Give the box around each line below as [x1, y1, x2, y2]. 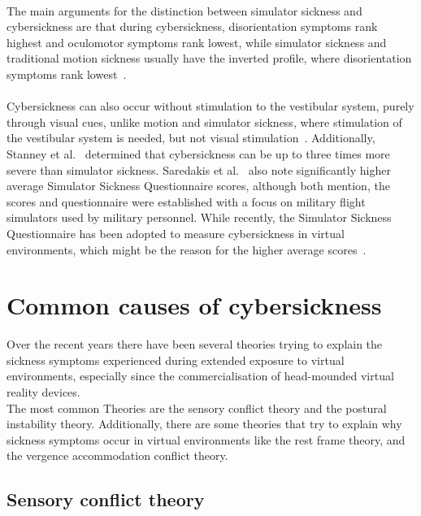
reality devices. [7, 384, 80, 400]
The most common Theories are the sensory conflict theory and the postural [7, 399, 387, 416]
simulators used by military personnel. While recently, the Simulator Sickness [7, 209, 392, 226]
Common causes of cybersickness [7, 288, 382, 322]
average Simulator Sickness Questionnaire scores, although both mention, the [7, 177, 390, 194]
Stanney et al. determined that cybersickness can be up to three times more [7, 145, 390, 162]
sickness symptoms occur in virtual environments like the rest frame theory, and [7, 431, 406, 448]
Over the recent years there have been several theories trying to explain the [7, 336, 383, 353]
